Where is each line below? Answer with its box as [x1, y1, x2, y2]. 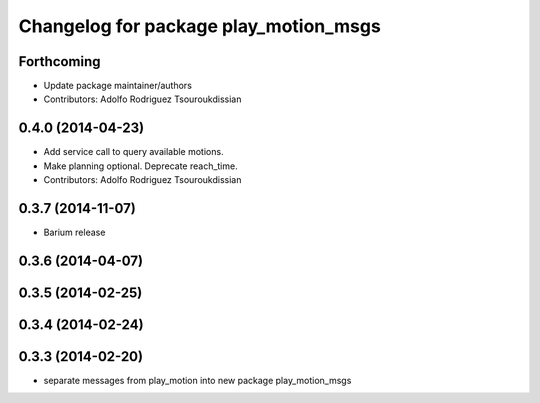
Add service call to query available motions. [43, 146, 224, 158]
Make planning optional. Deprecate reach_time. [43, 160, 239, 172]
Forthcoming [18, 53, 101, 70]
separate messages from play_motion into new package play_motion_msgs [43, 375, 352, 386]
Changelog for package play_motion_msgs [18, 15, 382, 37]
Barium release [43, 226, 106, 239]
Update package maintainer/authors [43, 80, 192, 92]
